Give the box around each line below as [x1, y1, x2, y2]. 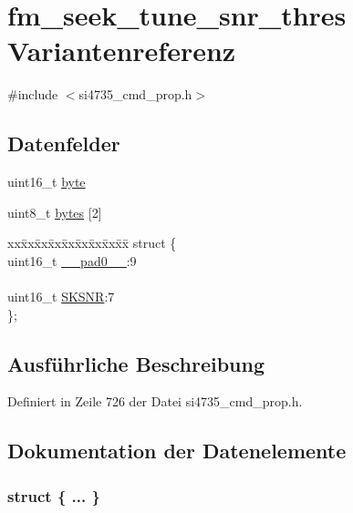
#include [7, 85, 58, 104]
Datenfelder [7, 129, 120, 158]
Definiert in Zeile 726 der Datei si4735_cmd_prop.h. [7, 392, 303, 411]
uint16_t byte [7, 172, 86, 191]
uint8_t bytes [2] [7, 202, 102, 221]
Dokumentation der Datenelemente [7, 436, 347, 465]
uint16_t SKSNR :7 [7, 287, 115, 306]
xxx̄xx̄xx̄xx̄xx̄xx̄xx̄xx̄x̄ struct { [7, 233, 177, 252]
